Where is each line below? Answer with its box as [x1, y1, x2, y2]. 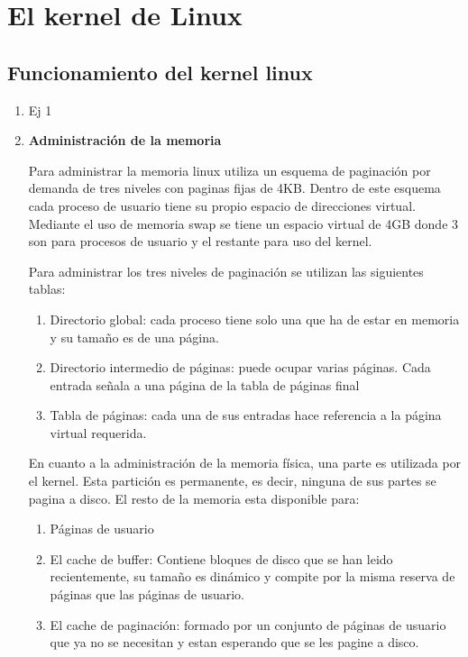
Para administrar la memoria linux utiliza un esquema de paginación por [28, 160, 431, 179]
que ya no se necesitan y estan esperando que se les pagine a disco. [50, 633, 419, 652]
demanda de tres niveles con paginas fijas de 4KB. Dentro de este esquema [28, 178, 441, 197]
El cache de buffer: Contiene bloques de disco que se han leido [50, 549, 393, 568]
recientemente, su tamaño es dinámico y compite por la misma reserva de [50, 567, 455, 586]
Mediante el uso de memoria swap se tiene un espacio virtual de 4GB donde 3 [28, 214, 459, 233]
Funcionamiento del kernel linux [7, 58, 313, 86]
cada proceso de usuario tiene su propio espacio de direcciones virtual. [28, 196, 416, 214]
